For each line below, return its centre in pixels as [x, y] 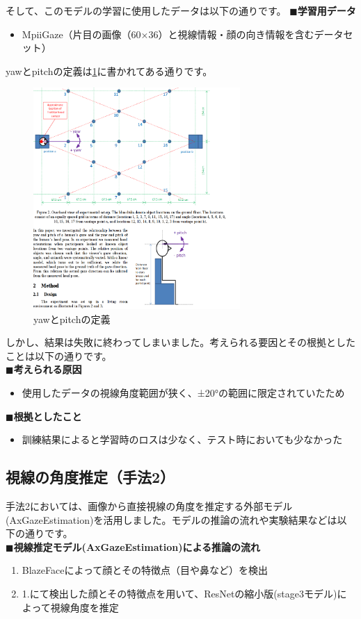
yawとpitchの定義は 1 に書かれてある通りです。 [109, 71]
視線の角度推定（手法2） [90, 477]
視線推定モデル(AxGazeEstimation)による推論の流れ [137, 546]
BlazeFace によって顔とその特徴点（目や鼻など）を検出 [145, 570]
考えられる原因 [48, 369]
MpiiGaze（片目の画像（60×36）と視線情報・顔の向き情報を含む [168, 34]
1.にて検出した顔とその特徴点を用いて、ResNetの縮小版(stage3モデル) [179, 593]
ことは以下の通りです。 [59, 355]
